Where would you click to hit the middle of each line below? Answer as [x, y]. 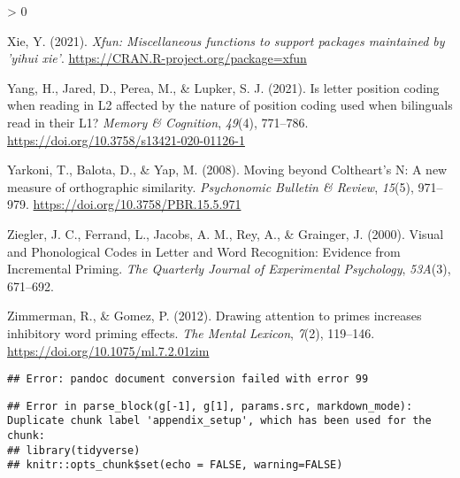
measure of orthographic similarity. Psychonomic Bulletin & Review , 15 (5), [211, 186]
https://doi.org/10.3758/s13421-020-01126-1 [126, 139]
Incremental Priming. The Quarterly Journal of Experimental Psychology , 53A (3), [229, 269]
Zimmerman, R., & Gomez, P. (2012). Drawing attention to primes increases [215, 316]
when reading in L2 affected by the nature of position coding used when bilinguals [230, 105]
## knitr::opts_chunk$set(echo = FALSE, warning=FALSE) [175, 465]
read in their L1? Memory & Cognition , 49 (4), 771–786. [158, 122]
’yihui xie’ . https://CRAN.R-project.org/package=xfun [157, 58]
